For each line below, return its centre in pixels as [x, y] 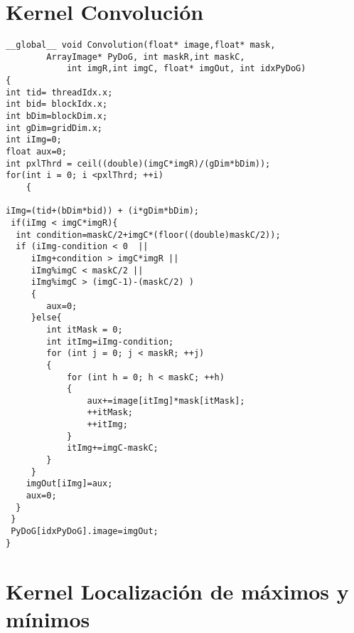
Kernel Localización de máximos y [177, 591]
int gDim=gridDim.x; [54, 128]
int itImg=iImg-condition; [110, 341]
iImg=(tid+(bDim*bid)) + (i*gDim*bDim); [103, 211]
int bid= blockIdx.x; [57, 104]
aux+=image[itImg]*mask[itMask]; [166, 401]
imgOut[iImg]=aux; [69, 484]
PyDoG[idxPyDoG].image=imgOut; [85, 532]
